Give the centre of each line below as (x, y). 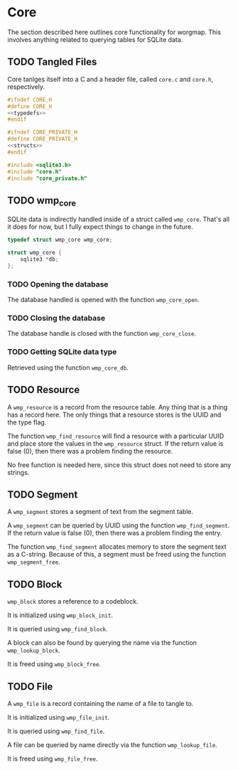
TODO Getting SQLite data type (62, 352)
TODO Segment (43, 494)
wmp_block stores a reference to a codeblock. (73, 601)
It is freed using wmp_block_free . (54, 664)
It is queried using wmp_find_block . (58, 629)
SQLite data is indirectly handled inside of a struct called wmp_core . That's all (118, 219)
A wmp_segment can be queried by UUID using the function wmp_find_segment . (119, 525)
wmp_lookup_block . (34, 651)
